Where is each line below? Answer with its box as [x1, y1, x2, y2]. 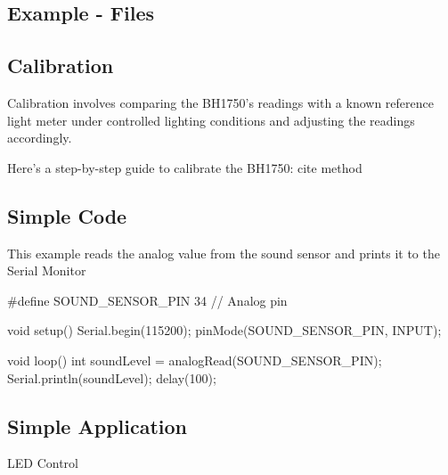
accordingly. [7, 128, 72, 147]
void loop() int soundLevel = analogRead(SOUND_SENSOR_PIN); [7, 350, 382, 369]
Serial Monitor [7, 261, 86, 280]
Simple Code [7, 201, 127, 229]
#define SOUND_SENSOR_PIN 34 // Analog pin [7, 291, 288, 309]
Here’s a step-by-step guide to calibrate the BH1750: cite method [7, 158, 362, 176]
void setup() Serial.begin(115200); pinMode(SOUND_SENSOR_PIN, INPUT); [7, 321, 442, 340]
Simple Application [7, 412, 187, 439]
